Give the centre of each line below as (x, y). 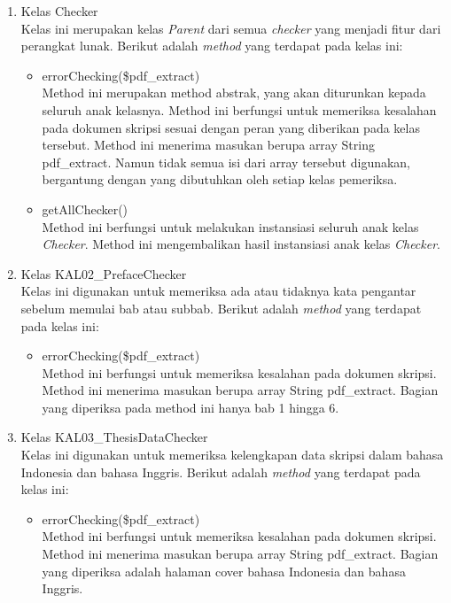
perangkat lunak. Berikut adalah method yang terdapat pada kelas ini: (212, 46)
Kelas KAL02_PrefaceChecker (104, 273)
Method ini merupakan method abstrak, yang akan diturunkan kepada (234, 93)
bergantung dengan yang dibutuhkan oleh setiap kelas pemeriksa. (220, 179)
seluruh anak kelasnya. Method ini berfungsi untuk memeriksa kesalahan (239, 109)
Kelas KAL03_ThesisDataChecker (114, 437)
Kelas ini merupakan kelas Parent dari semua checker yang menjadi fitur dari (231, 28)
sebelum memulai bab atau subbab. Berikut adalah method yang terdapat (221, 308)
